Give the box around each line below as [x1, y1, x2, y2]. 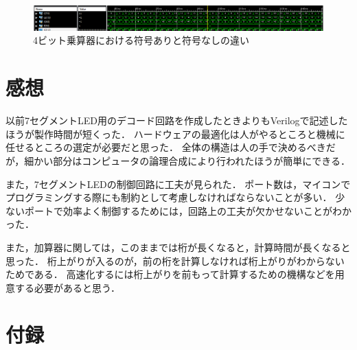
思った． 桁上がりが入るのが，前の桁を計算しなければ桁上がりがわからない [5, 253, 345, 268]
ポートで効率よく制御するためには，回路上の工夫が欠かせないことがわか [24, 203, 352, 218]
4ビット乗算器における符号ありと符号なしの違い [33, 33, 249, 47]
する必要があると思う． [14, 280, 120, 294]
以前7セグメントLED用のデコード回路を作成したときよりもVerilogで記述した [5, 113, 348, 128]
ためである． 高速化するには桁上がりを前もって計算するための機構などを [5, 267, 335, 281]
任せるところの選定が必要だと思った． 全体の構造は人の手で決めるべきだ [5, 140, 336, 154]
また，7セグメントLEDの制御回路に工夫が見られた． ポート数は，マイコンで [5, 176, 351, 191]
